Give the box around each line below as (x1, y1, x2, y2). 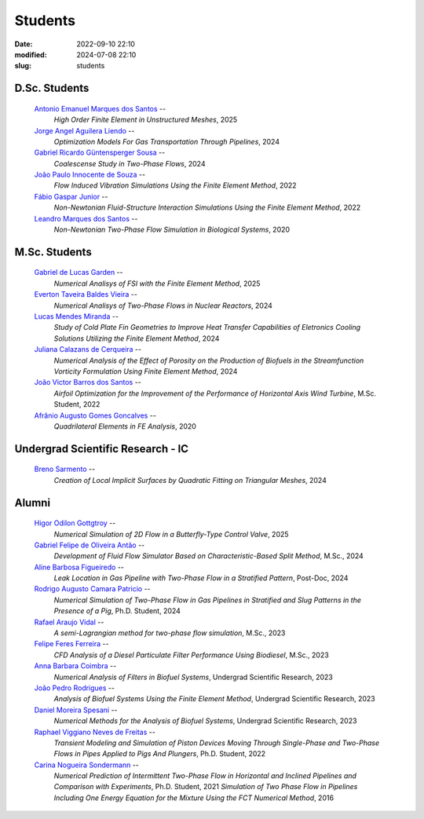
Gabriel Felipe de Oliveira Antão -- (34, 540, 145, 550)
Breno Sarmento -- (34, 464, 96, 474)
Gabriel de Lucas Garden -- (34, 268, 123, 277)
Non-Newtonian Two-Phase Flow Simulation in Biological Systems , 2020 (53, 225, 291, 235)
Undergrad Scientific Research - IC (14, 442, 188, 455)
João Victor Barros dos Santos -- (34, 378, 141, 387)
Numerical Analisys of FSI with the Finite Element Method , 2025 (53, 279, 261, 288)
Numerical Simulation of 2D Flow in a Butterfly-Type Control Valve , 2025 (53, 529, 290, 539)
